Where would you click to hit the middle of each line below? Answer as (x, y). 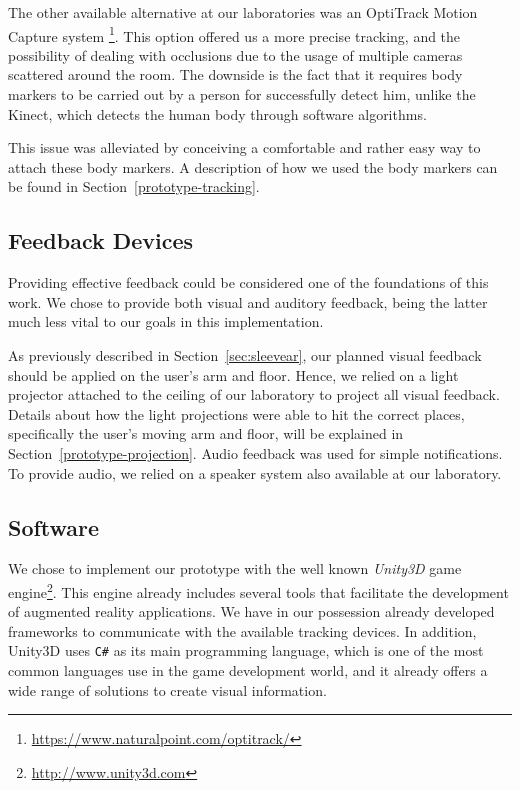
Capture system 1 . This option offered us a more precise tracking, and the (234, 34)
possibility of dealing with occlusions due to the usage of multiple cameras (235, 54)
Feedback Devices (101, 240)
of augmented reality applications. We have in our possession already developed (251, 611)
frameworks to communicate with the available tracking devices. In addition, (242, 630)
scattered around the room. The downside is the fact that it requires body (235, 74)
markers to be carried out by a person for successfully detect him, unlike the (242, 94)
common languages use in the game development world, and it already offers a (248, 670)
